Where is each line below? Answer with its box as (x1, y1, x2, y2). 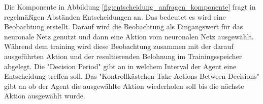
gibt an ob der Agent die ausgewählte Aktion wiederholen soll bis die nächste (4, 80, 244, 91)
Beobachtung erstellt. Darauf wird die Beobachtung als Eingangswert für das (4, 21, 243, 32)
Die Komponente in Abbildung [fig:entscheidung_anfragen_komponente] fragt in (4, 2, 256, 12)
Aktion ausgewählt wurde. (4, 90, 85, 101)
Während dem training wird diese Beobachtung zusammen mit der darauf (4, 41, 234, 51)
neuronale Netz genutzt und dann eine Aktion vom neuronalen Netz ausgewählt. (4, 31, 254, 41)
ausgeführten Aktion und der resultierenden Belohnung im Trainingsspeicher (4, 50, 242, 61)
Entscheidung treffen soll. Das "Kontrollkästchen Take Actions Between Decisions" (4, 71, 259, 81)
